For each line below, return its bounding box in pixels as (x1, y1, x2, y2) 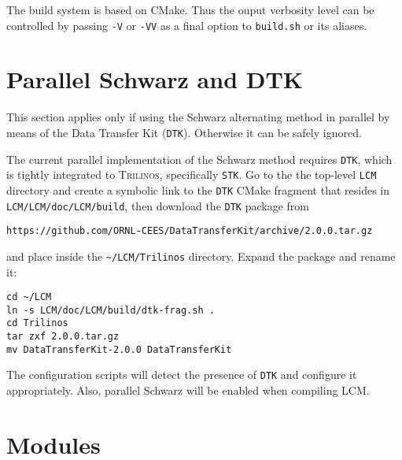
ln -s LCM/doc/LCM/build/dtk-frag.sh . (6, 304, 215, 316)
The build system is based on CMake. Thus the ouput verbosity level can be (6, 2, 374, 17)
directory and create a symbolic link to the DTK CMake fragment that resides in (6, 181, 390, 198)
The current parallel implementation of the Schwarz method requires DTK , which (6, 150, 393, 167)
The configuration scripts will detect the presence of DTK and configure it (6, 366, 357, 383)
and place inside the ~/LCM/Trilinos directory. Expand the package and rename (6, 247, 396, 264)
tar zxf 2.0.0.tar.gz (6, 331, 120, 343)
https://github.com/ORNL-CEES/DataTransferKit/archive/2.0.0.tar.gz (6, 225, 373, 237)
